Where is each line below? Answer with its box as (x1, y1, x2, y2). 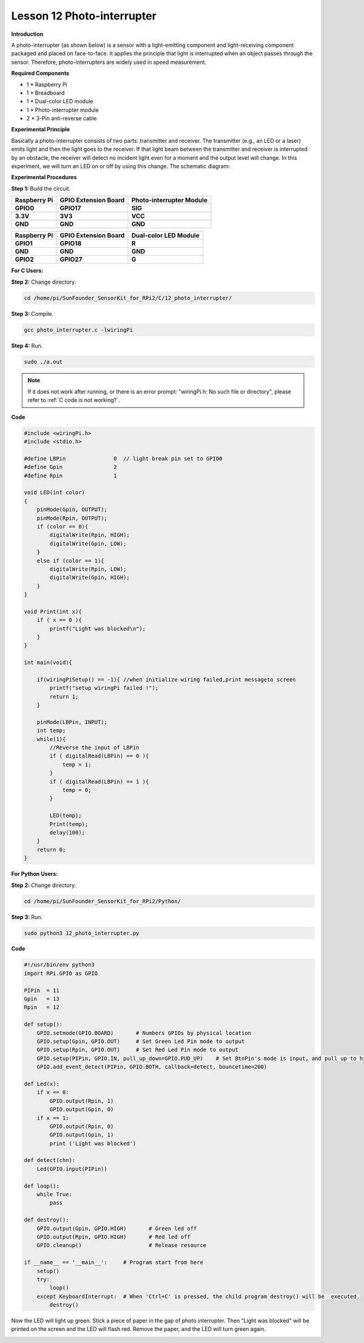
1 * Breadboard (26, 89, 65, 97)
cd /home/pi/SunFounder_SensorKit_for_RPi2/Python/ (24, 898, 181, 904)
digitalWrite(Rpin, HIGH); (49, 531, 130, 539)
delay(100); (49, 829, 85, 836)
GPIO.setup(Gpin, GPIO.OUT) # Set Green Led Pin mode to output (36, 1037, 245, 1045)
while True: (36, 1191, 73, 1198)
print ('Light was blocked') (49, 1140, 136, 1147)
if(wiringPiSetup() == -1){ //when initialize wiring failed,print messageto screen (36, 676, 297, 683)
